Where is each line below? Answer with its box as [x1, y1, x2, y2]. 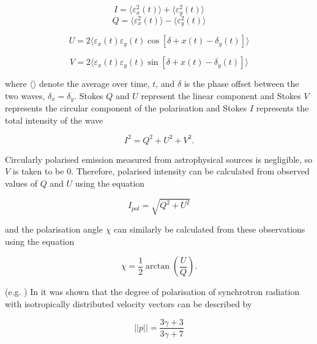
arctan [146, 262, 170, 271]
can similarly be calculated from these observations [114, 223, 305, 236]
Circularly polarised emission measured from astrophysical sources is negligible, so [5, 152, 313, 165]
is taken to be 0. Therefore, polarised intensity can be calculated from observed [12, 165, 310, 178]
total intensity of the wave [5, 113, 103, 126]
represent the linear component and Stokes [141, 89, 301, 102]
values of [5, 176, 37, 189]
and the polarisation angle [5, 223, 103, 236]
